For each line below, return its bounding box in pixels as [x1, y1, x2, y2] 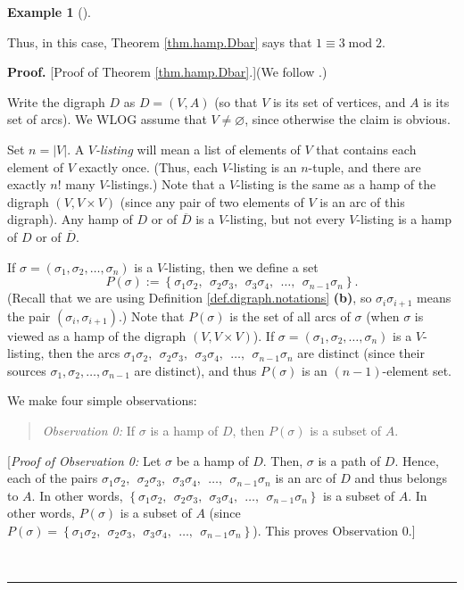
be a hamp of [176, 451, 249, 470]
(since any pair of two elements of [120, 192, 304, 211]
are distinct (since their [297, 344, 425, 362]
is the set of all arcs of [229, 306, 351, 325]
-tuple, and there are [308, 157, 421, 176]
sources [7, 361, 46, 379]
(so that [214, 92, 258, 111]
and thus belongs [354, 469, 448, 487]
